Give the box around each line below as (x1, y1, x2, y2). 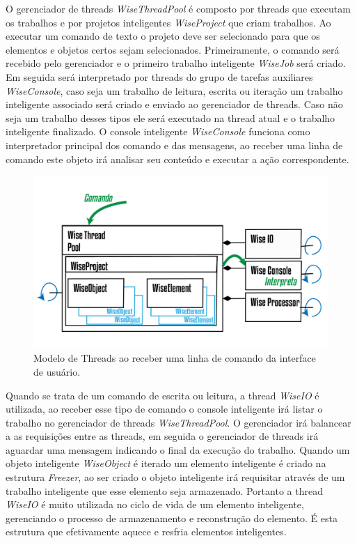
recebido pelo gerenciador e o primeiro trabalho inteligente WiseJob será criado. (6, 56, 346, 70)
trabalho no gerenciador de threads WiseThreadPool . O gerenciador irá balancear (6, 415, 351, 429)
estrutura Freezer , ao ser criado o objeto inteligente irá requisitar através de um (6, 470, 345, 484)
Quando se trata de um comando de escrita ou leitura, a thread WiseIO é (6, 388, 319, 402)
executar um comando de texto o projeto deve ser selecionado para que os (6, 29, 320, 43)
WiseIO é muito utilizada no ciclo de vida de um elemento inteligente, (6, 497, 304, 512)
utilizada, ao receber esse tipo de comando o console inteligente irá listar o (6, 401, 323, 416)
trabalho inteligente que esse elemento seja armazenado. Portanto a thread (6, 483, 323, 498)
